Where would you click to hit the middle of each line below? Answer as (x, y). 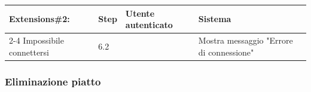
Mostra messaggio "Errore (246, 40)
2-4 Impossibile (36, 40)
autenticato (149, 25)
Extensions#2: (39, 19)
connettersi (29, 52)
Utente (140, 13)
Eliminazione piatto (53, 81)
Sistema (215, 19)
